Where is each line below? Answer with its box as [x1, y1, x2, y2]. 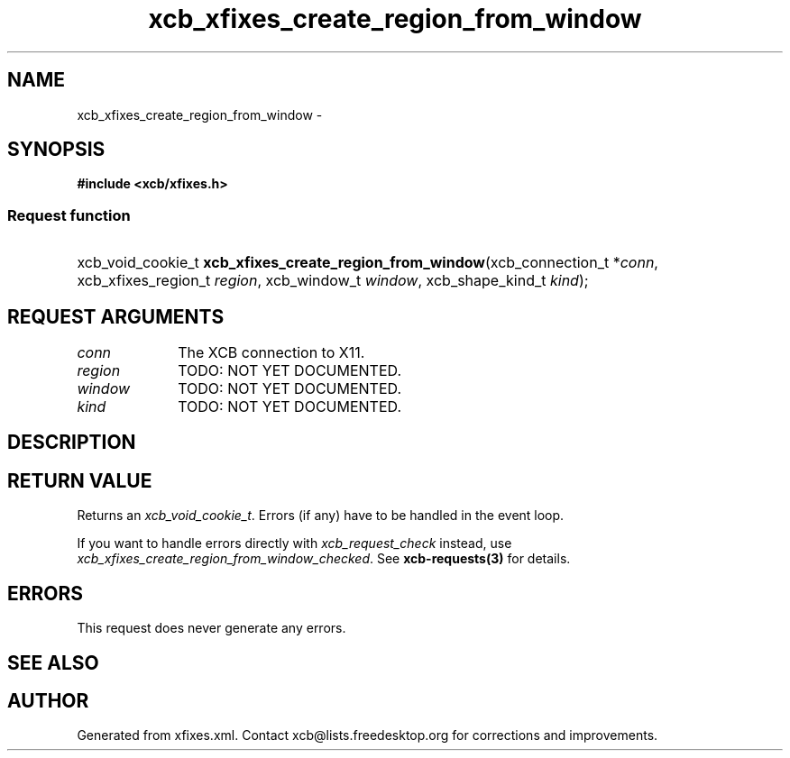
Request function [7, 205, 131, 224]
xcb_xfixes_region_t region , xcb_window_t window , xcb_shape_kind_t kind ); [77, 271, 589, 290]
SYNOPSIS [7, 138, 106, 161]
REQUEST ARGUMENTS [7, 305, 225, 328]
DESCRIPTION [7, 431, 136, 454]
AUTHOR [7, 689, 89, 712]
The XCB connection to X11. [178, 343, 365, 362]
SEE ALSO [7, 651, 99, 674]
